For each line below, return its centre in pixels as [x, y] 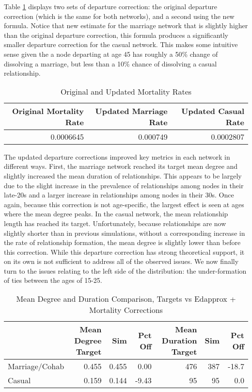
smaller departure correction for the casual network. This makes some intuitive [121, 44]
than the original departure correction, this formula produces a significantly [116, 35]
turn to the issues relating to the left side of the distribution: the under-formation [125, 270]
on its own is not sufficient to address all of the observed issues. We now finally [121, 261]
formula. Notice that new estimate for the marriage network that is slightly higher [126, 25]
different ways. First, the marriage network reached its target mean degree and [121, 166]
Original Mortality [48, 111]
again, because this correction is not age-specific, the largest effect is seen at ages [124, 204]
